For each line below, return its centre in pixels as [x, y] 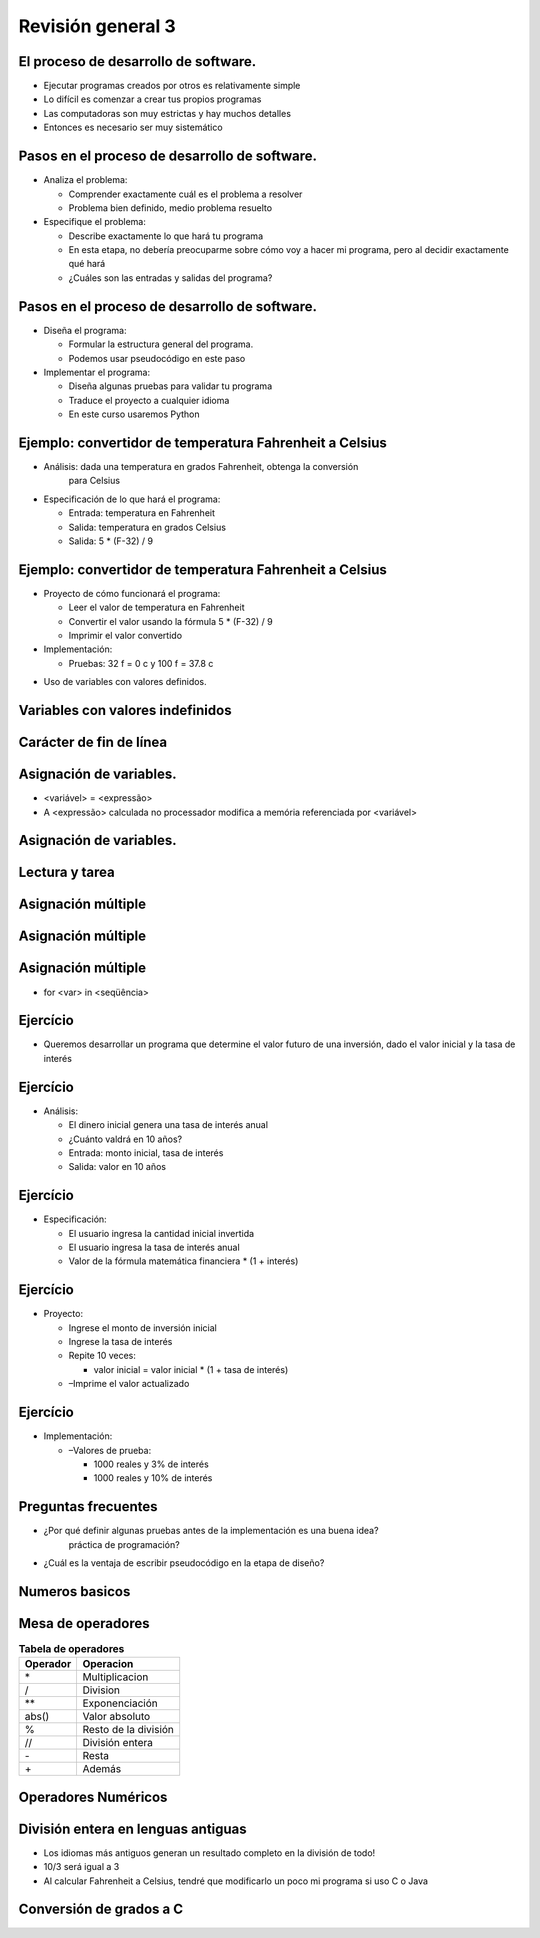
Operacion [108, 1664]
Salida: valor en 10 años [117, 1167]
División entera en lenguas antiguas [132, 1828]
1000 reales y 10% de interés [153, 1478]
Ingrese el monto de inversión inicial [142, 1327]
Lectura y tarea [66, 872]
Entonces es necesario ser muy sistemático [133, 127]
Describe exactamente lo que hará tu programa [166, 236]
